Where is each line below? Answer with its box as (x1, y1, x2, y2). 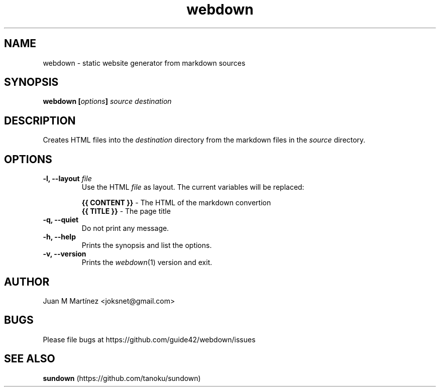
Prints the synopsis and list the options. (81, 241, 212, 250)
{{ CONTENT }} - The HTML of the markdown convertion (81, 198, 271, 207)
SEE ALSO (4, 352, 55, 365)
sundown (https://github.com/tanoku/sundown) (43, 373, 201, 382)
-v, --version (43, 249, 86, 258)
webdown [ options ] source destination (43, 97, 172, 106)
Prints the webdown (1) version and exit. (81, 258, 212, 267)
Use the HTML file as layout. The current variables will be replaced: (81, 183, 304, 192)
